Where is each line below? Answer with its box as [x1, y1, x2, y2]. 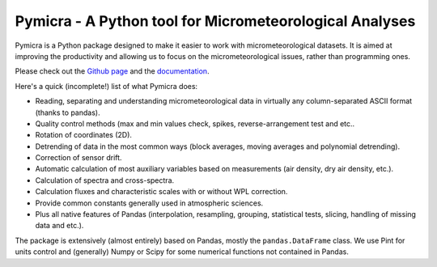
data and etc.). [35, 221, 84, 231]
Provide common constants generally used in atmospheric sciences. [35, 198, 264, 208]
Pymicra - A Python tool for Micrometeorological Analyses [15, 12, 416, 30]
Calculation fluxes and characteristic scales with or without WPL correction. [35, 187, 288, 197]
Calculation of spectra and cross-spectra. [35, 175, 175, 185]
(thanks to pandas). [35, 108, 100, 117]
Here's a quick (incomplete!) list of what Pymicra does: [15, 81, 198, 91]
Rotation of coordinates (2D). [35, 130, 133, 140]
